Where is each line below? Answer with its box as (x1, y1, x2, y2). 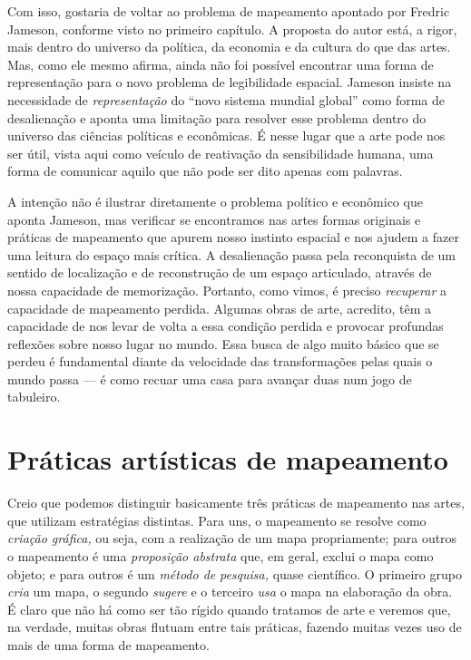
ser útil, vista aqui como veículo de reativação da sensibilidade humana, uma (7, 143, 434, 162)
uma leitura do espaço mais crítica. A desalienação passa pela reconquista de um (7, 245, 456, 264)
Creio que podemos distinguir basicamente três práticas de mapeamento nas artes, (7, 493, 465, 512)
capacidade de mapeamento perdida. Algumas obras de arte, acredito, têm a (7, 298, 431, 317)
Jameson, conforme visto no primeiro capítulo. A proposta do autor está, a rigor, (7, 19, 457, 38)
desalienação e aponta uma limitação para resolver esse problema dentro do (7, 108, 427, 127)
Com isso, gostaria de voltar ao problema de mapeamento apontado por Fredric (7, 2, 450, 20)
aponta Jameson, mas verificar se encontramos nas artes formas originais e (7, 209, 421, 228)
